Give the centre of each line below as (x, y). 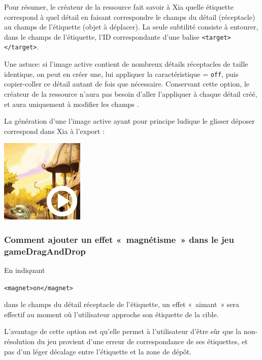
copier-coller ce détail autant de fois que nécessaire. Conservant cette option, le (127, 84)
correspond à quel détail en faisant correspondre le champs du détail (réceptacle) (130, 17)
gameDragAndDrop (45, 251)
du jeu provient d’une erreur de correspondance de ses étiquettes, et (142, 341)
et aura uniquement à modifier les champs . (72, 104)
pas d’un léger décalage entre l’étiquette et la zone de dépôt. (98, 351)
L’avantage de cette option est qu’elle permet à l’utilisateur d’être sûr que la (123, 331)
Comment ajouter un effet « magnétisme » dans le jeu (119, 239)
